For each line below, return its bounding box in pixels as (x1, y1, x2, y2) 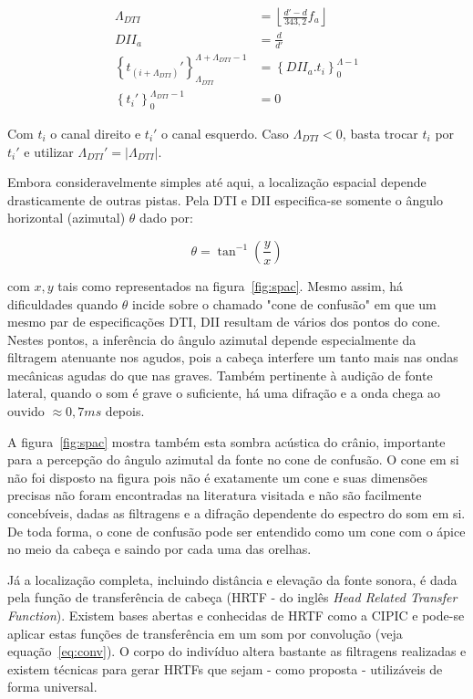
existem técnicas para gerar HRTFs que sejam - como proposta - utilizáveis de (7, 659, 443, 678)
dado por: (139, 208, 193, 227)
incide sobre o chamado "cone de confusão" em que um (131, 294, 437, 313)
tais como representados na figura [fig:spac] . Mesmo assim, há (57, 276, 403, 295)
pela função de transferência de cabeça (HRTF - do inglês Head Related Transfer (7, 588, 458, 607)
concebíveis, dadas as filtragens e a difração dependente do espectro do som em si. (7, 504, 466, 523)
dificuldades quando (7, 294, 118, 313)
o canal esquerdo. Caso (161, 123, 289, 142)
